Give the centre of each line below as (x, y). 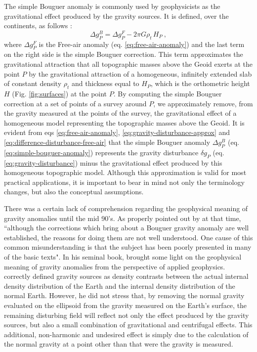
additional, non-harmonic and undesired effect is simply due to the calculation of (126, 334)
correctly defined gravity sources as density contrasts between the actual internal (126, 276)
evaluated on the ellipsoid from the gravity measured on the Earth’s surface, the (126, 305)
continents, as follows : (38, 25)
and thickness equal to (105, 83)
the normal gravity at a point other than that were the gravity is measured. (119, 344)
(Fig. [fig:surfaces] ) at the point (60, 94)
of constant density (33, 83)
